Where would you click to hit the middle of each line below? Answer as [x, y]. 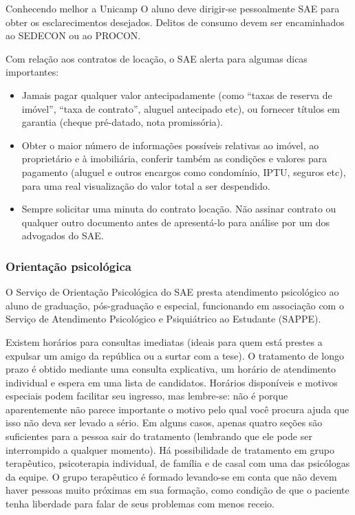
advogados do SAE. [63, 235]
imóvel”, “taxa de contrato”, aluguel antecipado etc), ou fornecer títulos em [181, 108]
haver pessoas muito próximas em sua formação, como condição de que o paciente [177, 490]
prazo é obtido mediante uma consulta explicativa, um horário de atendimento [171, 369]
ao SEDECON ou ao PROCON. [73, 35]
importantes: [32, 72]
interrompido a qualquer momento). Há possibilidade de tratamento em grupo [170, 449]
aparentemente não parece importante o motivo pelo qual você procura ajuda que [177, 409]
